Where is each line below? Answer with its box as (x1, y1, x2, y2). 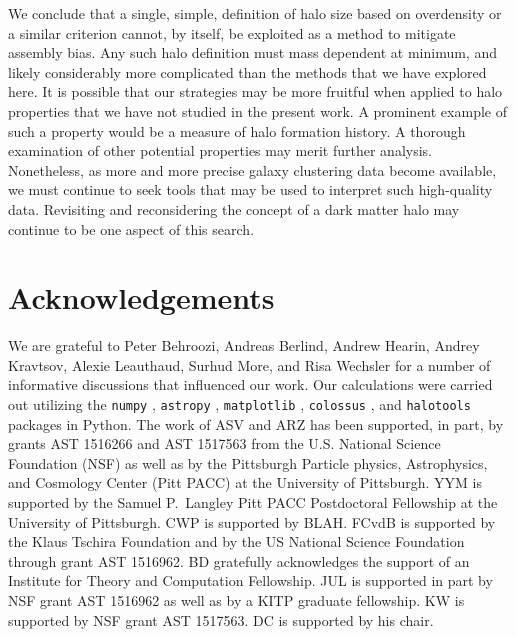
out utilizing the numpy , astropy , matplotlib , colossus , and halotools (8, 394, 471, 415)
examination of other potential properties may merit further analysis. (8, 140, 433, 161)
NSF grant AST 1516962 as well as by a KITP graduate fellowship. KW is (8, 590, 465, 611)
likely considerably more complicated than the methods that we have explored (8, 61, 487, 82)
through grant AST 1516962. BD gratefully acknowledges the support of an (8, 550, 470, 571)
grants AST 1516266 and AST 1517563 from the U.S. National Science (8, 433, 441, 454)
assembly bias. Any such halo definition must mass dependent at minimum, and (8, 42, 497, 63)
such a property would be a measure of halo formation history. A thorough (8, 120, 466, 141)
